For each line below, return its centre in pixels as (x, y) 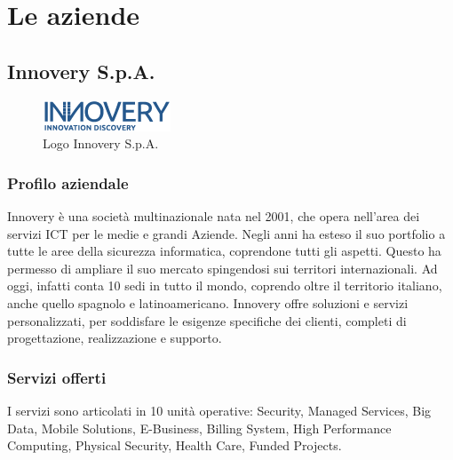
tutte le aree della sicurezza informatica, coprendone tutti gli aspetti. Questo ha (224, 251)
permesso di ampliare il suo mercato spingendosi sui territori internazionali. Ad (223, 268)
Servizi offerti (57, 377)
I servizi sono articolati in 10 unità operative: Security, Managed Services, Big (219, 410)
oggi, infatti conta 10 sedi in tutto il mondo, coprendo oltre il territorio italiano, (225, 286)
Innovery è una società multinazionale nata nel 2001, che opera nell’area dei (214, 215)
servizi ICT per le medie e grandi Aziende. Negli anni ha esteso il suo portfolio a (226, 233)
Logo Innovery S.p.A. (101, 143)
